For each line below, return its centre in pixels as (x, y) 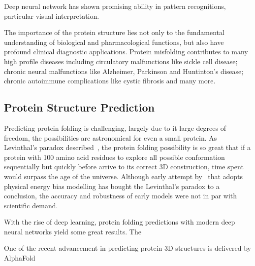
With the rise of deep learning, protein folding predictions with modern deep (120, 222)
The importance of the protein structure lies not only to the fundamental (114, 32)
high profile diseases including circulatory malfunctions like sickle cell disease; (121, 61)
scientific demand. (31, 205)
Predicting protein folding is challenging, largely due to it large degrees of (115, 128)
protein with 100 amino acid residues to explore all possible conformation (114, 157)
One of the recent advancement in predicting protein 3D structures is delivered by (127, 248)
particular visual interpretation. (52, 16)
